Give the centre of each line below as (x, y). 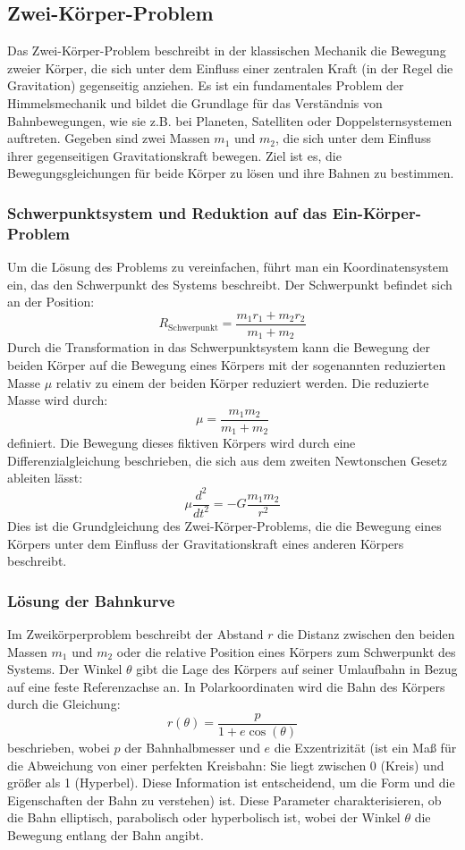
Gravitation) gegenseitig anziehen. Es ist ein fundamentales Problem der (206, 85)
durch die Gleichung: (64, 704)
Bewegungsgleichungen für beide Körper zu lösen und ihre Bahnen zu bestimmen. (231, 173)
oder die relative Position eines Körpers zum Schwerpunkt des (286, 651)
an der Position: (51, 302)
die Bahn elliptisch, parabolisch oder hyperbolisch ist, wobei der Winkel (204, 817)
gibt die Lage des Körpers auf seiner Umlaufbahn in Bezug (297, 669)
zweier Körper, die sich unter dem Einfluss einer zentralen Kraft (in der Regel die (230, 67)
